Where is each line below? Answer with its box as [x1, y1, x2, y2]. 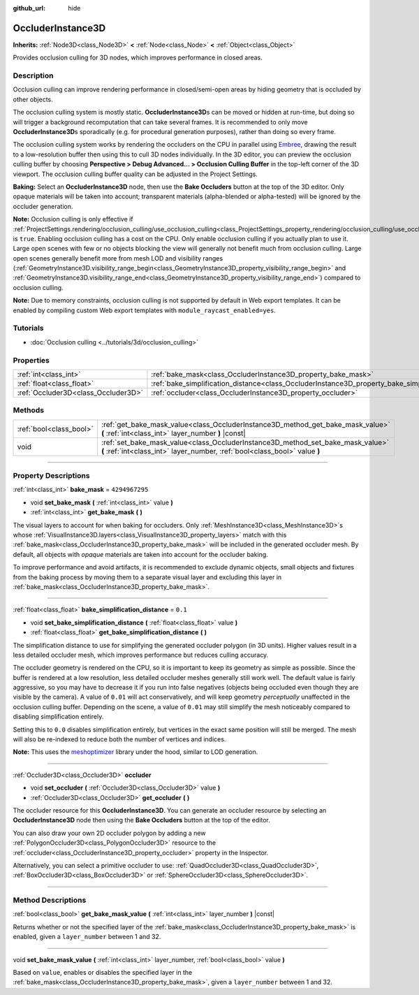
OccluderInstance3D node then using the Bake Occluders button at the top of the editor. [13, 816, 270, 825]
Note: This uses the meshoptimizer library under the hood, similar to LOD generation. [13, 748, 258, 756]
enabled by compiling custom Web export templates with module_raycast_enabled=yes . [13, 306, 276, 314]
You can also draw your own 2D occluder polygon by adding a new [13, 829, 206, 837]
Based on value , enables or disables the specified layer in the [13, 968, 193, 977]
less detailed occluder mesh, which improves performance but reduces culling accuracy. [13, 651, 269, 659]
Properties [13, 355, 50, 365]
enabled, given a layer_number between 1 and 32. [13, 933, 161, 941]
